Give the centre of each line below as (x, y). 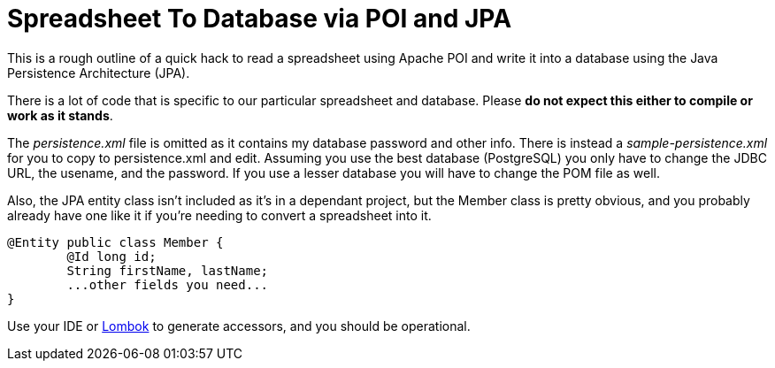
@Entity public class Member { (115, 242)
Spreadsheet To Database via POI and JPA (260, 19)
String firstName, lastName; (168, 270)
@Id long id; (111, 256)
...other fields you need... (168, 284)
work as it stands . (60, 115)
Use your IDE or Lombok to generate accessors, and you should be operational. (239, 326)
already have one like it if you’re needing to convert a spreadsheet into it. (219, 215)
